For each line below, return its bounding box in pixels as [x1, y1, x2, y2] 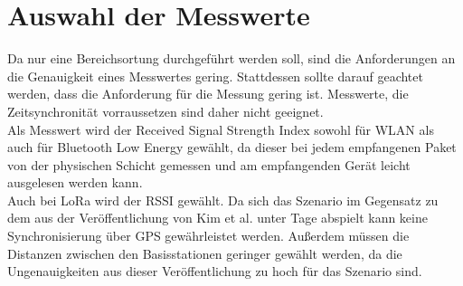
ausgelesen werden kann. [7, 173, 143, 192]
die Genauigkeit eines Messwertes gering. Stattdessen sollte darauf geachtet [7, 66, 423, 85]
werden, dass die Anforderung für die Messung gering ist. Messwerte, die [7, 84, 409, 103]
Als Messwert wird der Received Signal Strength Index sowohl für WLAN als [7, 119, 434, 138]
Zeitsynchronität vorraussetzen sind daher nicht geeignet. [7, 101, 324, 120]
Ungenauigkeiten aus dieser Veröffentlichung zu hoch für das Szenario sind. [7, 262, 422, 281]
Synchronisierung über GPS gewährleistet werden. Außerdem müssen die [7, 226, 410, 245]
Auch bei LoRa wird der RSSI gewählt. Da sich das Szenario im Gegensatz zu [7, 190, 439, 209]
